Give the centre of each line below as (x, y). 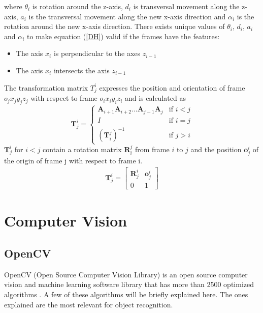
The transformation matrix (46, 87)
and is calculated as (155, 98)
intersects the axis (81, 70)
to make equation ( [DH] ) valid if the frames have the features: (123, 36)
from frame (152, 149)
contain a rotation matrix (82, 149)
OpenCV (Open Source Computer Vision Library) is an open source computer (126, 274)
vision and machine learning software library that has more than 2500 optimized (129, 284)
